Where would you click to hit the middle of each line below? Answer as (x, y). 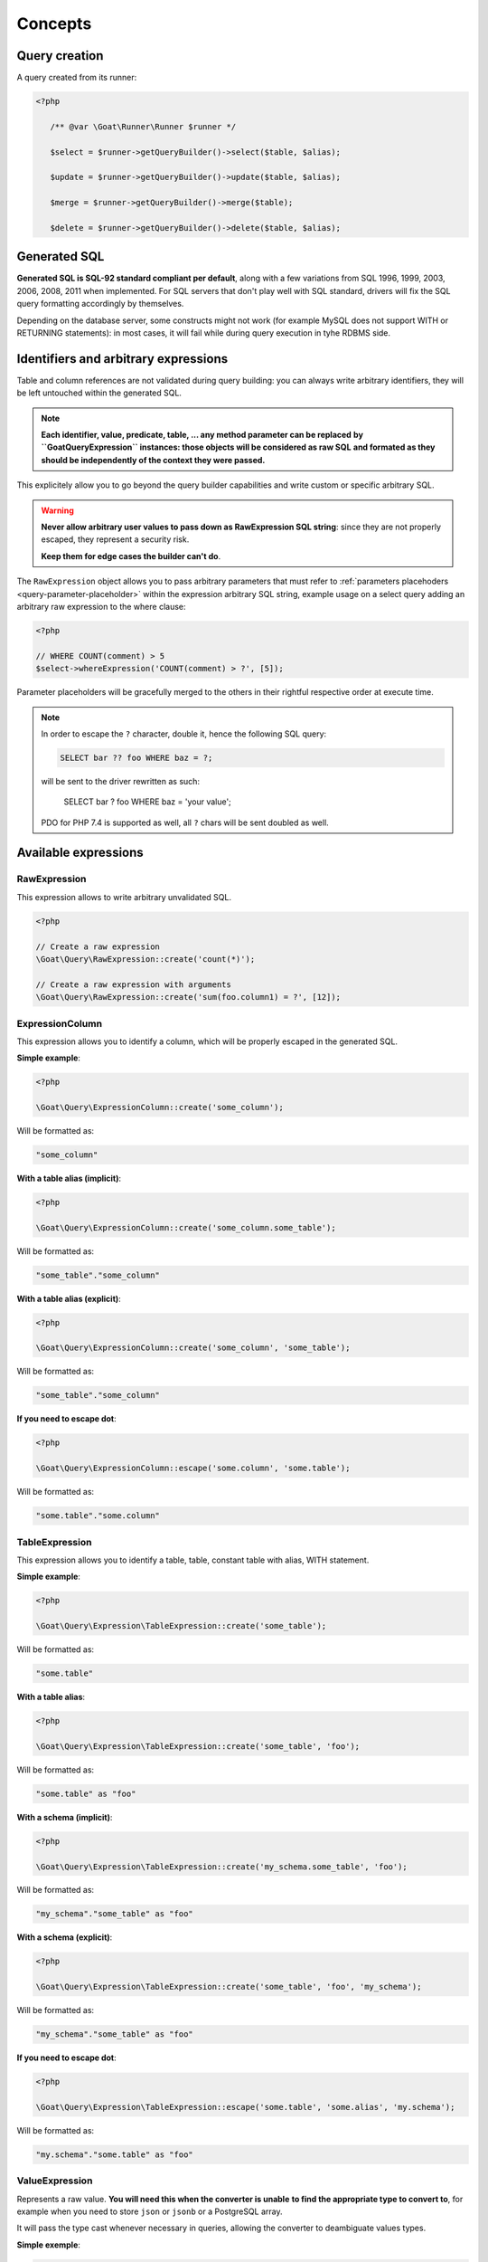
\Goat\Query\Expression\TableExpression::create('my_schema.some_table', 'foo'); (222, 1867)
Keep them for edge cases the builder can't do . (131, 556)
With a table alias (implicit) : (69, 1178)
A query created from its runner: (77, 78)
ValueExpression (55, 2181)
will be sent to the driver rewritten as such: (121, 781)
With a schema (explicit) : (65, 1937)
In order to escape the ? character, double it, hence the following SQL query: (184, 734)
